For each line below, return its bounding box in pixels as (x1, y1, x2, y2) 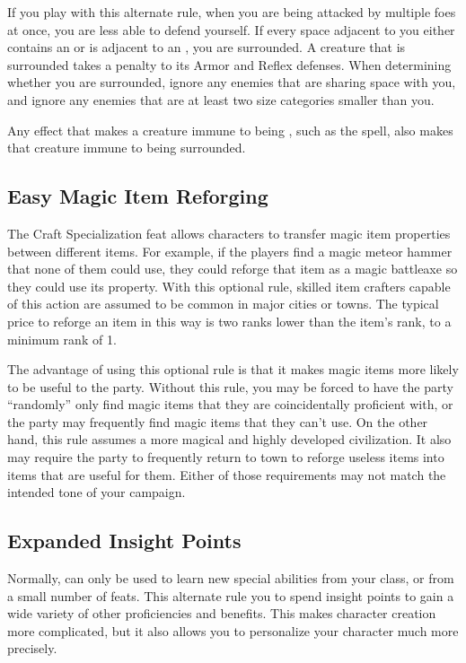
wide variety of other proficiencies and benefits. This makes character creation (7, 604, 436, 623)
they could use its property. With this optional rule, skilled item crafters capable (7, 276, 451, 295)
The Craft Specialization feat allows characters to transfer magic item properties (7, 223, 451, 242)
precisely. (7, 639, 57, 658)
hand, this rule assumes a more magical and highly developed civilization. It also (7, 430, 452, 449)
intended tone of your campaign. (7, 483, 186, 502)
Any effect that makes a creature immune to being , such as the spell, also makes (7, 120, 453, 139)
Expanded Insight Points (7, 527, 242, 554)
